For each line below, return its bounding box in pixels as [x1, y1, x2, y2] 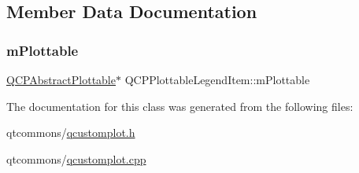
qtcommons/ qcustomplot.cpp [6, 150, 146, 167]
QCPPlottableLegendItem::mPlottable [124, 72, 310, 87]
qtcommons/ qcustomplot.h [6, 124, 135, 141]
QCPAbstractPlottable [6, 72, 116, 87]
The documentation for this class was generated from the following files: [6, 98, 353, 114]
